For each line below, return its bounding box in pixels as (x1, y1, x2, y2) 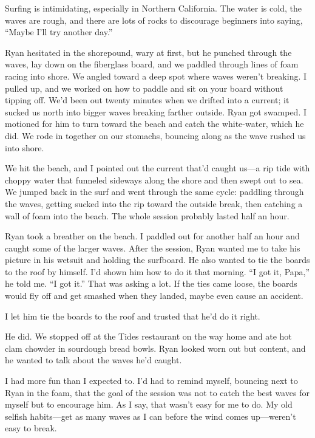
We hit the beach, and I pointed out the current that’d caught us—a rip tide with (5, 162, 310, 174)
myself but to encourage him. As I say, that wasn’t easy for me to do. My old (5, 398, 293, 411)
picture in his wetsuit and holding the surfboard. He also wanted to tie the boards (5, 253, 310, 266)
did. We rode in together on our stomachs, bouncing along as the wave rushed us (5, 129, 306, 142)
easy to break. (5, 422, 57, 434)
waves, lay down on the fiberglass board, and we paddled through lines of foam (5, 58, 299, 70)
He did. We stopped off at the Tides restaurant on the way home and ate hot (5, 330, 292, 343)
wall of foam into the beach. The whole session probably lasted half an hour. (5, 209, 290, 222)
